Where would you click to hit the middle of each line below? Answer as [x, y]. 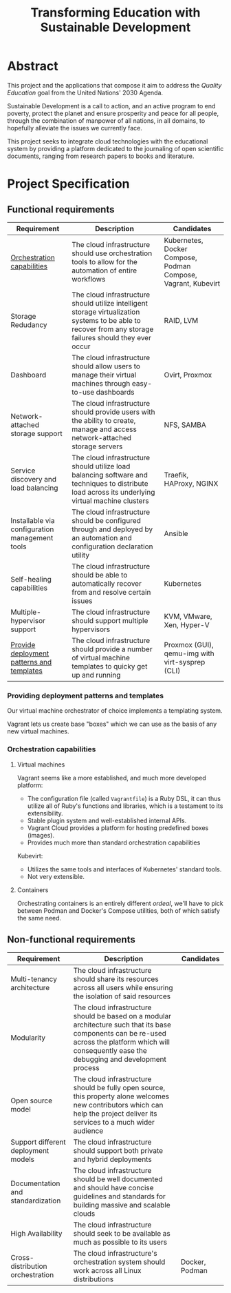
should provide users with [113, 412]
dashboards [115, 392]
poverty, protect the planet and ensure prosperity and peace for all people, [113, 113]
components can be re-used [120, 1034]
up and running [96, 675]
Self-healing [31, 579]
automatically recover [107, 583]
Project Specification [68, 184]
